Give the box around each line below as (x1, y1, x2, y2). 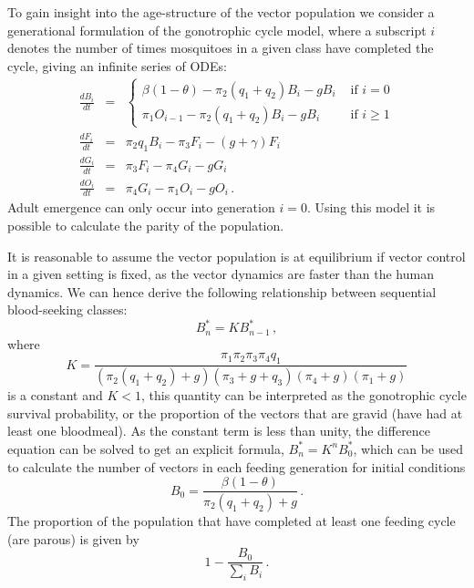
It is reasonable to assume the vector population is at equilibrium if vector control (7, 246, 466, 265)
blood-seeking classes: (7, 300, 128, 319)
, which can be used (353, 438, 463, 458)
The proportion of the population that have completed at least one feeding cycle (7, 511, 456, 531)
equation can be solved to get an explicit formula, (7, 438, 284, 458)
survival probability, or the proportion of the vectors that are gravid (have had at (7, 403, 463, 422)
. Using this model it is (306, 198, 436, 217)
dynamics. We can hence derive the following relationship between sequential (7, 282, 437, 301)
